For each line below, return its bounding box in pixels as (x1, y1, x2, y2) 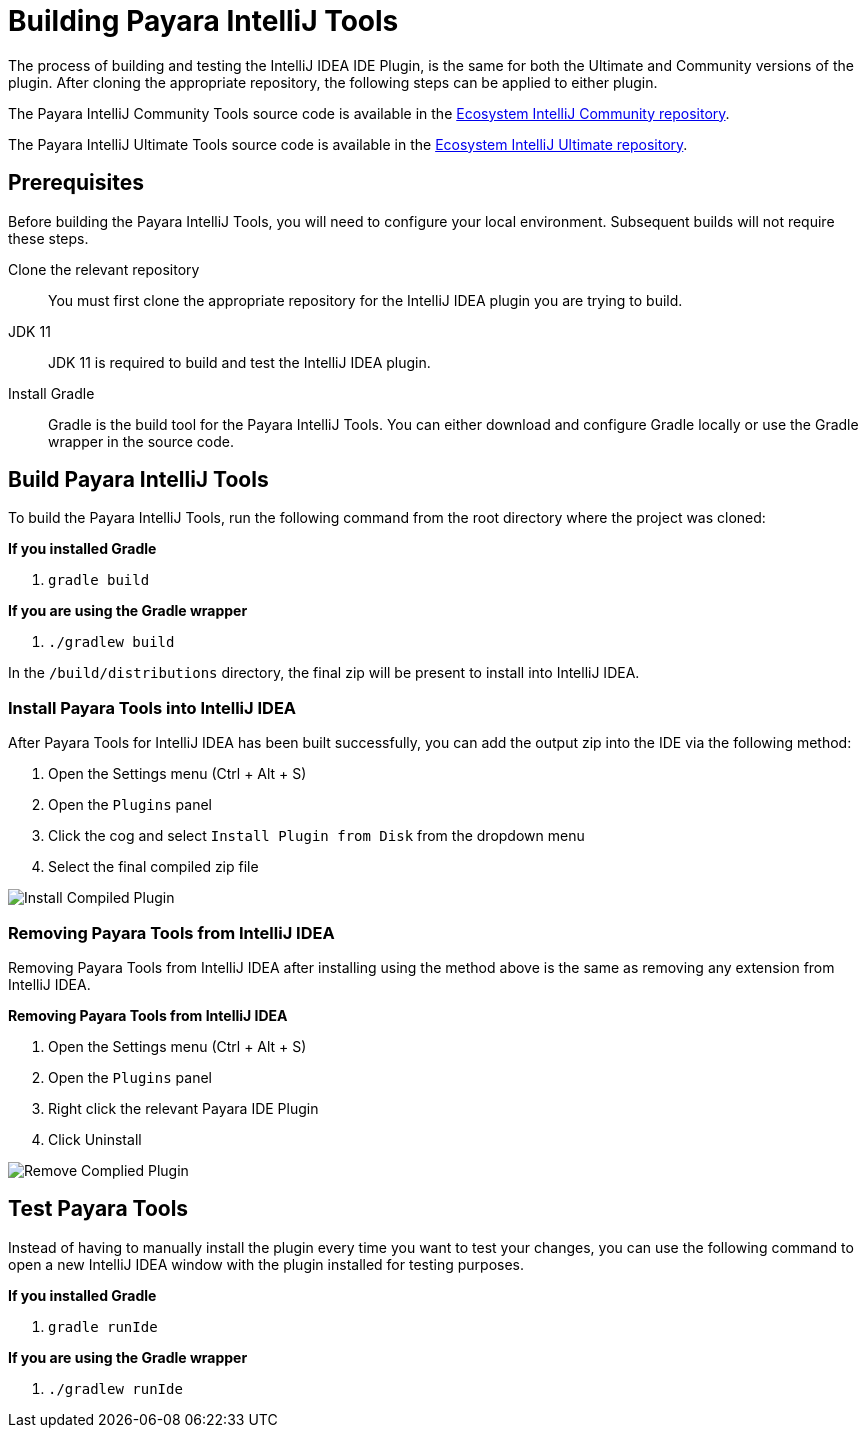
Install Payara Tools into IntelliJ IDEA (8, 697, 297, 718)
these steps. (8, 229, 89, 247)
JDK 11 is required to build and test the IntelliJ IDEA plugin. (48, 353, 431, 371)
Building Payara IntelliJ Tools (8, 4, 399, 38)
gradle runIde (48, 1318, 158, 1335)
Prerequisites (8, 170, 144, 196)
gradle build (48, 572, 150, 589)
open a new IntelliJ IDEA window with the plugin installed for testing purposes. (8, 1255, 525, 1273)
